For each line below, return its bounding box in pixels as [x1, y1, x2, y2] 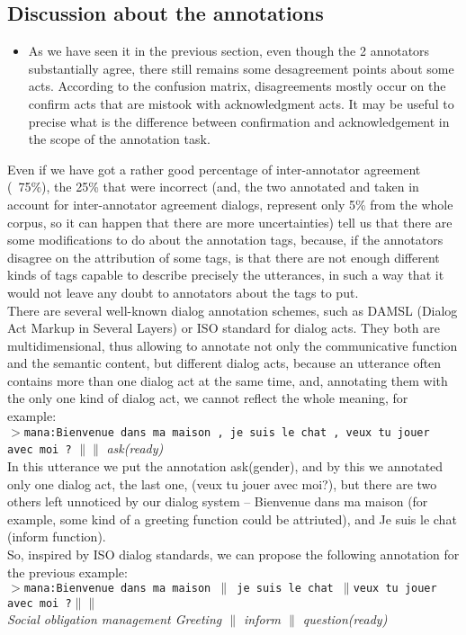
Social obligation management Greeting [7, 610, 222, 629]
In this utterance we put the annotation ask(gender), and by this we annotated [7, 456, 444, 475]
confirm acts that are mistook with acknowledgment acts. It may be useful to [28, 94, 454, 112]
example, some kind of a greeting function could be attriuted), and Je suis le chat [7, 509, 457, 528]
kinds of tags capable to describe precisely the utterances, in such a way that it [7, 265, 444, 284]
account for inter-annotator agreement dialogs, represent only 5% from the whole [7, 194, 453, 213]
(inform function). [7, 527, 106, 546]
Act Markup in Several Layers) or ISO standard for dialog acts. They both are [7, 318, 440, 337]
